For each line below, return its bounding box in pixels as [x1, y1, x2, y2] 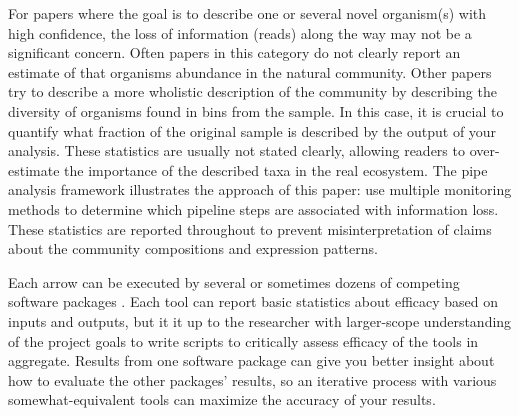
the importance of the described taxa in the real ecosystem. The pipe [64, 159, 488, 180]
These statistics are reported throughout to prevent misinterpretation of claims [8, 218, 492, 239]
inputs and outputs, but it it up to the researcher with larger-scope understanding [8, 310, 512, 331]
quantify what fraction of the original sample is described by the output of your [8, 120, 497, 141]
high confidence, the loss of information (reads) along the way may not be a [8, 22, 472, 43]
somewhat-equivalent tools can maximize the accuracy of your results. [8, 389, 436, 410]
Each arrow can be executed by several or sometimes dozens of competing [8, 271, 460, 292]
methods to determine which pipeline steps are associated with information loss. [8, 198, 499, 219]
